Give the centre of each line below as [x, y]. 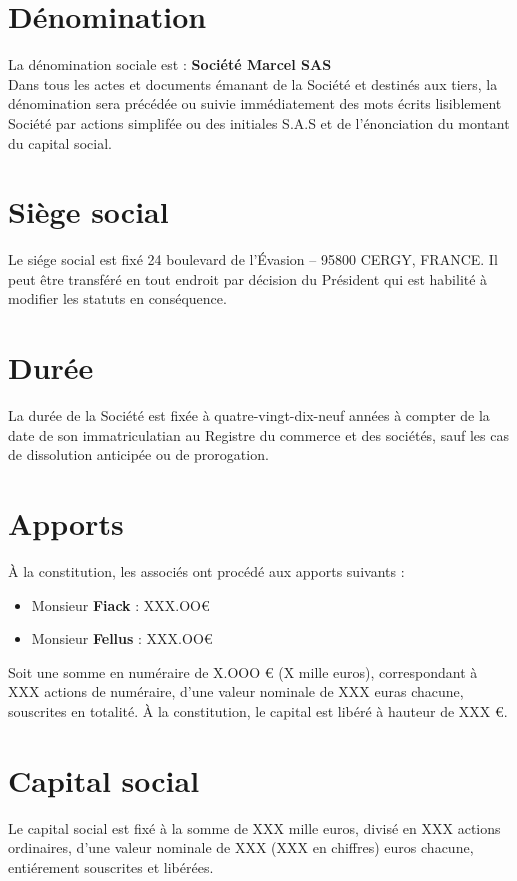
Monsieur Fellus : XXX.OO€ [122, 638]
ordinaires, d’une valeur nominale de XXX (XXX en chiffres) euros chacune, [241, 847]
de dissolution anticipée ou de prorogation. [138, 454]
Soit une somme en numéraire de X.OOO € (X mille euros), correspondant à [243, 671]
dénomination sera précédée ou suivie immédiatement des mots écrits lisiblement [255, 103]
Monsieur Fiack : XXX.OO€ [120, 604]
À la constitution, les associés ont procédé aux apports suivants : [206, 571]
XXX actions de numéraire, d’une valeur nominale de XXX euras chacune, [236, 691]
